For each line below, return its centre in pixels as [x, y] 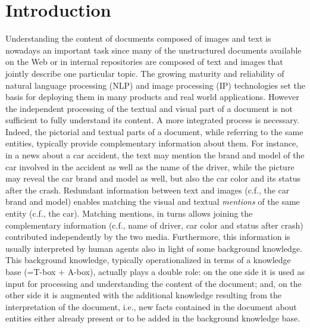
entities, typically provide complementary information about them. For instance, [152, 143]
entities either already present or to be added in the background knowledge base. [153, 318]
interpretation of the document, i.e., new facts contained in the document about [151, 306]
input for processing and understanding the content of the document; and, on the [154, 283]
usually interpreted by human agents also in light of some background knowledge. [154, 248]
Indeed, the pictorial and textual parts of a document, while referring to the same [154, 131]
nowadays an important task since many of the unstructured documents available [154, 50]
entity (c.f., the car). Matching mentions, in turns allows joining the [129, 213]
